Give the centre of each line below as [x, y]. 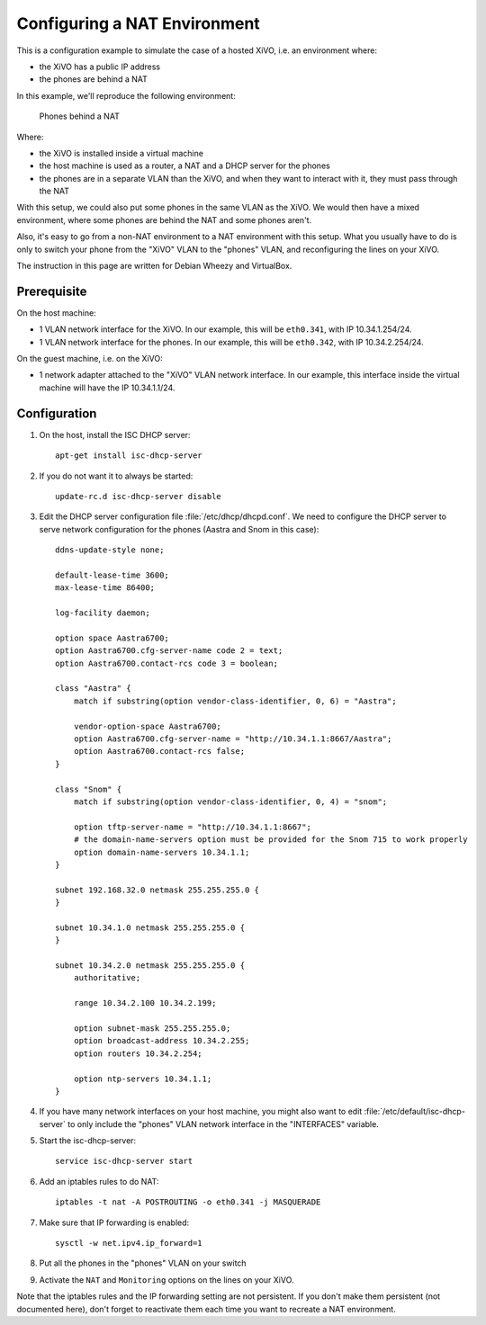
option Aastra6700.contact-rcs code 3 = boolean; [167, 663]
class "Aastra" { [93, 689]
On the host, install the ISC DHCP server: [115, 434]
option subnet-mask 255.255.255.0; [152, 1028]
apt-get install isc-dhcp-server [129, 456]
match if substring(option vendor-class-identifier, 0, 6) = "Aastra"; [235, 701]
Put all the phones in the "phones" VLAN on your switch [143, 1263]
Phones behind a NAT [80, 116]
